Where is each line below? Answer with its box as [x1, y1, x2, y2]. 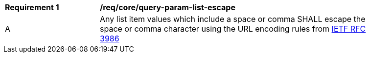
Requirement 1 [5, 2, 59, 12]
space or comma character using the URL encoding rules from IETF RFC [100, 24, 366, 34]
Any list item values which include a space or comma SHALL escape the [100, 14, 366, 24]
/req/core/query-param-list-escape [100, 2, 235, 12]
